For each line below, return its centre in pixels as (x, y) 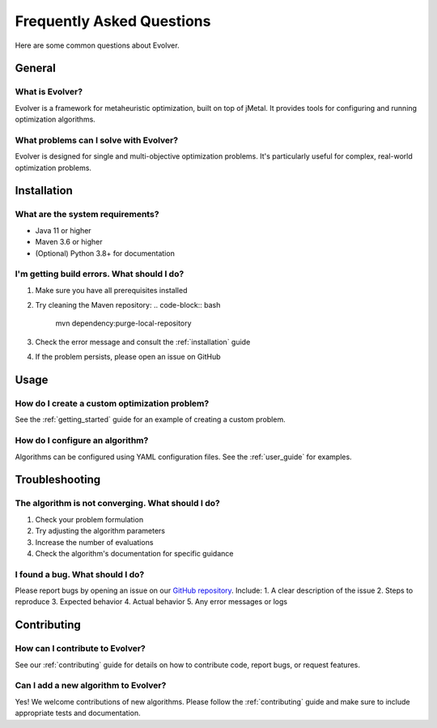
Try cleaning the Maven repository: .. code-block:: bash (128, 305)
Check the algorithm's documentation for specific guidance (134, 553)
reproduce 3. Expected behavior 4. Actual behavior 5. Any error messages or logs (151, 602)
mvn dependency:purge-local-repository (123, 323)
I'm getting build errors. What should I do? (100, 274)
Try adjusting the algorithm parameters (100, 531)
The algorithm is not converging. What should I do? (117, 504)
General (36, 68)
